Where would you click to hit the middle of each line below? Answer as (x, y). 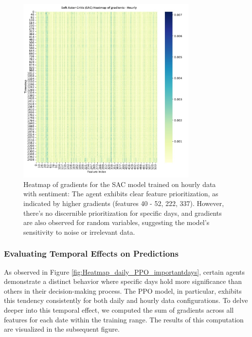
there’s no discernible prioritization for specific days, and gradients (123, 213)
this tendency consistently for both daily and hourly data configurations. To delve (126, 300)
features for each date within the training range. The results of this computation (124, 319)
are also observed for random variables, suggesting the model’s (117, 222)
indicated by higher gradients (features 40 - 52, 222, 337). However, (124, 203)
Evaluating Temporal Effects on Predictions (91, 253)
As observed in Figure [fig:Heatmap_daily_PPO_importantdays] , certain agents (124, 271)
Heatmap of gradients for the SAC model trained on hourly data (120, 184)
